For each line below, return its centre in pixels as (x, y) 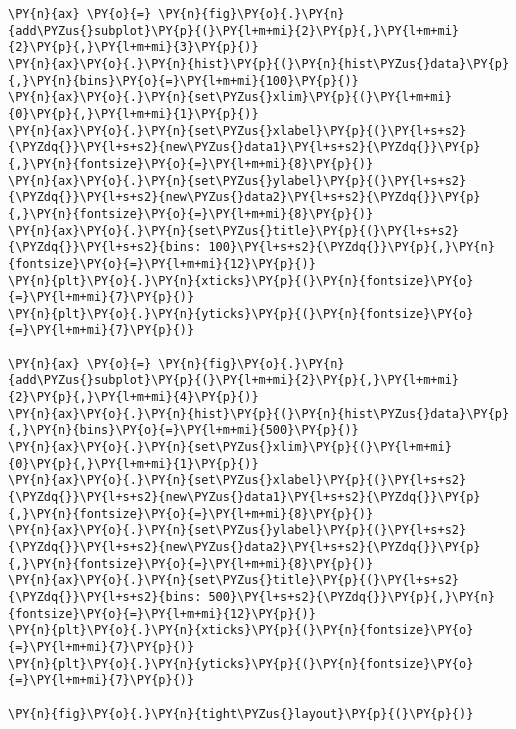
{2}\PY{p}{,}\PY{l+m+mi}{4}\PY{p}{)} (133, 397)
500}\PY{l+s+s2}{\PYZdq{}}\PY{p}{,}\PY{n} (351, 596)
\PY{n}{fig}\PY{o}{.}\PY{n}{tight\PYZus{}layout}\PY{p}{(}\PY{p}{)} (241, 713)
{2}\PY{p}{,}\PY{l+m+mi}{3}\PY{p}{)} (133, 47)
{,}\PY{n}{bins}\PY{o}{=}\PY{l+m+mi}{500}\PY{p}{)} (183, 430)
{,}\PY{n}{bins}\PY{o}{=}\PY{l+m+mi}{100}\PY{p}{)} (183, 80)
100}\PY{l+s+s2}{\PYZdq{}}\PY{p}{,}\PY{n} (351, 247)
